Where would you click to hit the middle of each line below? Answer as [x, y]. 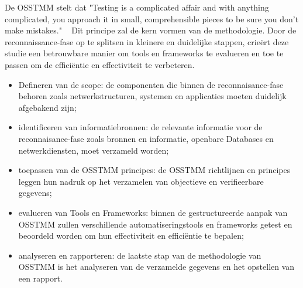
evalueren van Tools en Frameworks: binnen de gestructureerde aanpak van [153, 212]
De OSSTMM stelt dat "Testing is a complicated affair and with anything [137, 7]
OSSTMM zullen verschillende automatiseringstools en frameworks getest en [155, 224]
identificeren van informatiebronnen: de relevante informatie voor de [140, 127]
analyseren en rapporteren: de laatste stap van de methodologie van [140, 255]
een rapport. [40, 278]
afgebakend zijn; [47, 107]
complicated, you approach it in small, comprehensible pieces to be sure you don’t [152, 18]
